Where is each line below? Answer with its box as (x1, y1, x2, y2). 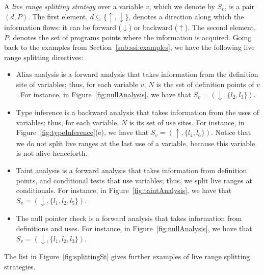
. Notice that (210, 127, 251, 137)
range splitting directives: (4, 51, 84, 62)
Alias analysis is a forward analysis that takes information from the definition (16, 69, 258, 79)
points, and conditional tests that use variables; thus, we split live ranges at (16, 175, 252, 185)
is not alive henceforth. (16, 148, 88, 158)
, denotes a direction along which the (128, 11, 244, 21)
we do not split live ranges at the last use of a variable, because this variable (16, 137, 255, 148)
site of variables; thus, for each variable (16, 79, 138, 90)
